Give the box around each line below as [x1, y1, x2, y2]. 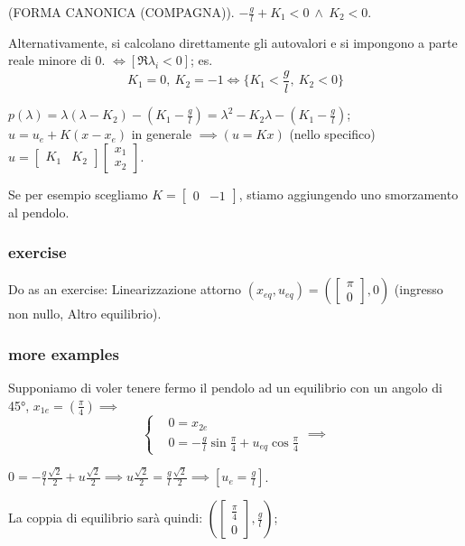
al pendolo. [8, 202, 70, 221]
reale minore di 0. [8, 51, 106, 69]
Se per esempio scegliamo [8, 184, 148, 203]
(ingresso [394, 280, 443, 299]
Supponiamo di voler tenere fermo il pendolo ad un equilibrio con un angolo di [8, 378, 442, 397]
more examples [8, 343, 119, 365]
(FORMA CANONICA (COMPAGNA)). [8, 3, 235, 21]
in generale [131, 125, 191, 143]
